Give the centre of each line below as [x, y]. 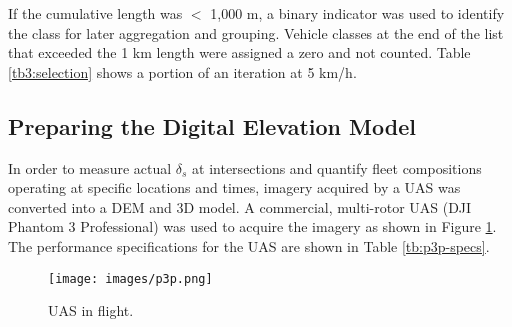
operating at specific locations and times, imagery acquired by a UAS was [234, 187]
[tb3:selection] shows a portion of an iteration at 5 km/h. [182, 71]
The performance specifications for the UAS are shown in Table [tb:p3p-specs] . [249, 245]
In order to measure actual [90, 167]
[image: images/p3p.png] [130, 278]
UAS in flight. [91, 310]
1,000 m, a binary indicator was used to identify [357, 13]
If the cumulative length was [95, 13]
